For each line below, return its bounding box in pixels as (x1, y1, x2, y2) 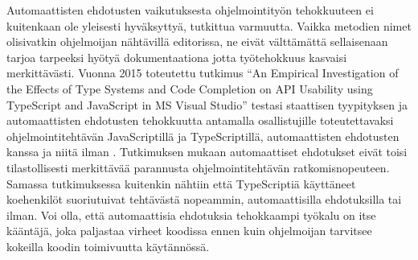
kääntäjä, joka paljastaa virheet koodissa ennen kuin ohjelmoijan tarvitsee (6, 222, 372, 239)
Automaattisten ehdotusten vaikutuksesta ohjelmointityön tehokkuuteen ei (6, 2, 374, 18)
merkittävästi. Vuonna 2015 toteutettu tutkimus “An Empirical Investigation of (6, 64, 399, 81)
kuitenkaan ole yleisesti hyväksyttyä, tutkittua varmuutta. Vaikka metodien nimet (6, 17, 412, 34)
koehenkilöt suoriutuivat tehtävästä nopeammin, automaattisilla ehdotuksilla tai (6, 191, 402, 208)
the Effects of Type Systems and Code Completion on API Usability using (6, 80, 373, 97)
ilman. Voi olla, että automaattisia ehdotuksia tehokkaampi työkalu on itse (6, 206, 376, 223)
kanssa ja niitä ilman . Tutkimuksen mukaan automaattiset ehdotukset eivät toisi (6, 143, 408, 160)
